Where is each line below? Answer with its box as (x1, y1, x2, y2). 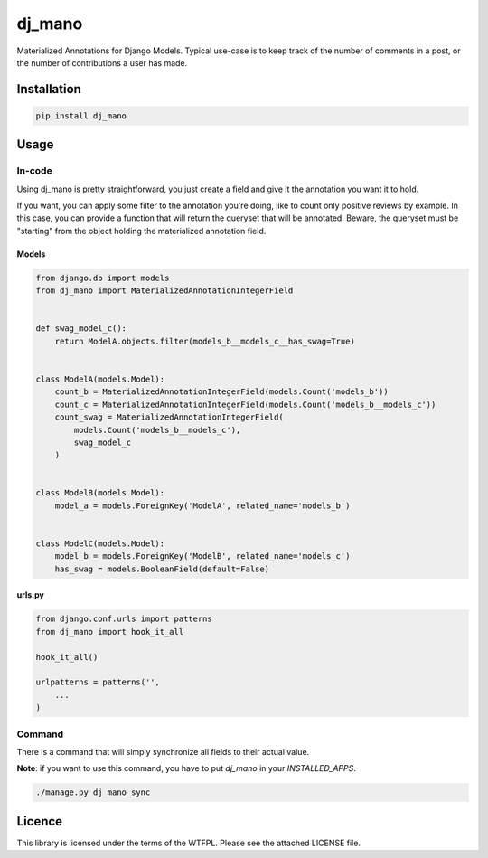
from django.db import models (35, 272, 170, 283)
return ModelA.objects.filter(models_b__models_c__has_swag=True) (54, 335, 356, 346)
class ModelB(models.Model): (35, 488, 165, 498)
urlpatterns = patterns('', (35, 677, 160, 687)
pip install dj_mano (35, 110, 127, 121)
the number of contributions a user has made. (16, 57, 188, 68)
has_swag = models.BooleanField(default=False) (54, 563, 270, 574)
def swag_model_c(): (35, 324, 127, 334)
